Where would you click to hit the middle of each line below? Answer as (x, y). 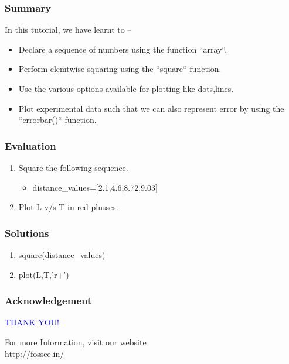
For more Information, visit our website (76, 342)
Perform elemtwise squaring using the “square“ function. (120, 69)
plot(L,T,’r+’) (44, 274)
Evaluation (30, 145)
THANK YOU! (32, 322)
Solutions (27, 233)
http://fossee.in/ (35, 353)
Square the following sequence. (73, 167)
